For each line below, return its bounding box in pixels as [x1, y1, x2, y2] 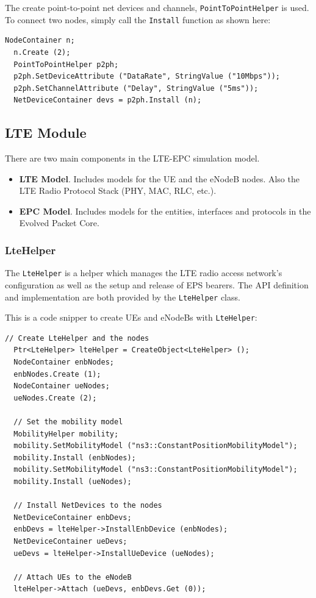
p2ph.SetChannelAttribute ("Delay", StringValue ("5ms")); [13, 84, 259, 93]
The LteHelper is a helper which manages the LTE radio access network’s [5, 266, 282, 279]
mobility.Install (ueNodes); [13, 477, 132, 486]
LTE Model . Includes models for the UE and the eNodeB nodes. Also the [19, 172, 300, 185]
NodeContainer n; [5, 36, 75, 45]
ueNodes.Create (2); [13, 393, 97, 402]
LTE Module [5, 123, 87, 142]
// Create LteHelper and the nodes [5, 333, 149, 343]
